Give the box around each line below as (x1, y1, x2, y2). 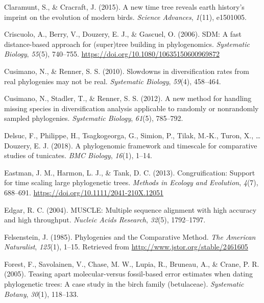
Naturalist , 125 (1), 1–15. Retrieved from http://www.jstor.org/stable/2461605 (4, 241, 248, 252)
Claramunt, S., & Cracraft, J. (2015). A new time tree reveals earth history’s (4, 2, 245, 12)
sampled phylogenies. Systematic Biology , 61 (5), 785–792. (4, 113, 183, 123)
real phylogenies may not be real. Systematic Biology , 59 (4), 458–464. (4, 75, 221, 86)
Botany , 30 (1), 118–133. (4, 288, 79, 299)
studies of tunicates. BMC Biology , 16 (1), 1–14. (4, 150, 152, 161)
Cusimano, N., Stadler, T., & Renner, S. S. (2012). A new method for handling (4, 93, 252, 104)
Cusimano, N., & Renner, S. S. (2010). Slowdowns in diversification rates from (4, 65, 249, 76)
